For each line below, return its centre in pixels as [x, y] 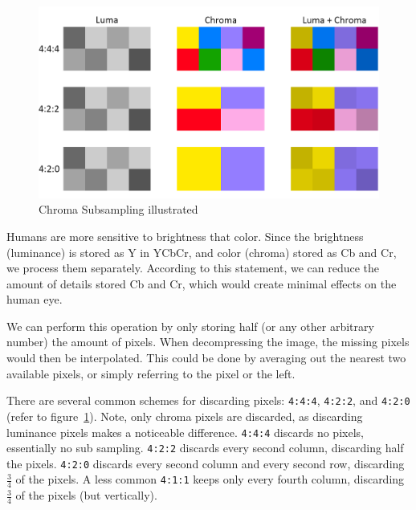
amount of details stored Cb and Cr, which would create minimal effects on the [202, 283]
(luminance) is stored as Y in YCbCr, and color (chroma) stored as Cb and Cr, [202, 252]
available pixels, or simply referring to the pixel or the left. [151, 373]
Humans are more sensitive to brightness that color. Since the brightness [185, 236]
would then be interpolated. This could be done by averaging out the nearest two [206, 358]
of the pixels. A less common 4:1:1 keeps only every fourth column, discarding [210, 479]
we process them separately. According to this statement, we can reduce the [193, 268]
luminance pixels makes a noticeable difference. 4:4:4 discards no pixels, [185, 432]
